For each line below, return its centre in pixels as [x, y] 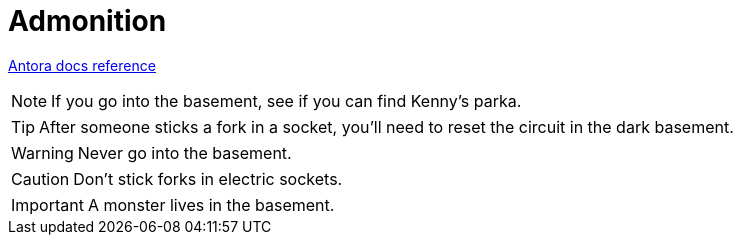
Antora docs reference [82, 65]
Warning [42, 152]
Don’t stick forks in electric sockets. [208, 178]
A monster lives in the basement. [211, 204]
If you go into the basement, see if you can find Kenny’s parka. [286, 100]
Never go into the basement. [184, 152]
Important [47, 204]
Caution [40, 178]
